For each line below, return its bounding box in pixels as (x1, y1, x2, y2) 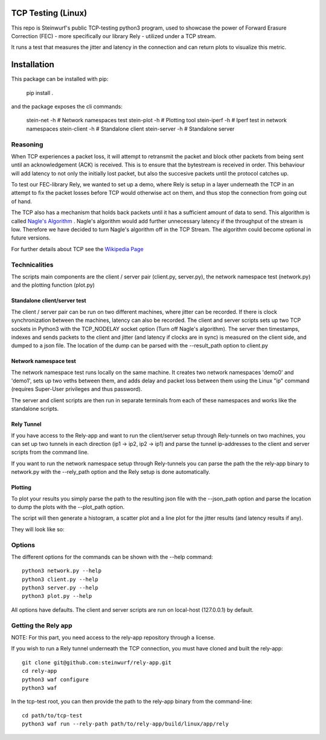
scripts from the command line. (11, 448, 89, 456)
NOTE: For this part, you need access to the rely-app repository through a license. (11, 634, 216, 641)
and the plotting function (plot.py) (11, 281, 95, 289)
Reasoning (11, 140, 43, 148)
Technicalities (11, 260, 54, 269)
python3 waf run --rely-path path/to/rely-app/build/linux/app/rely (22, 721, 229, 727)
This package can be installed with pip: (11, 76, 109, 83)
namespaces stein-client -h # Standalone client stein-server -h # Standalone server (26, 125, 235, 133)
